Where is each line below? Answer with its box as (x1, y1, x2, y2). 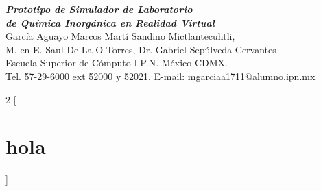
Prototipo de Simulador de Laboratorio (5, 2, 193, 16)
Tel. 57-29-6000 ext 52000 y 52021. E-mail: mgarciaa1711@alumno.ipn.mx (5, 68, 316, 83)
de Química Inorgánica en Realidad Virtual (5, 15, 215, 29)
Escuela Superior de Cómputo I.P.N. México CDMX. (5, 55, 228, 70)
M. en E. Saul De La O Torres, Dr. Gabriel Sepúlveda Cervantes (5, 42, 276, 56)
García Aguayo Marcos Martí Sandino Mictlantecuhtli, (5, 29, 235, 43)
